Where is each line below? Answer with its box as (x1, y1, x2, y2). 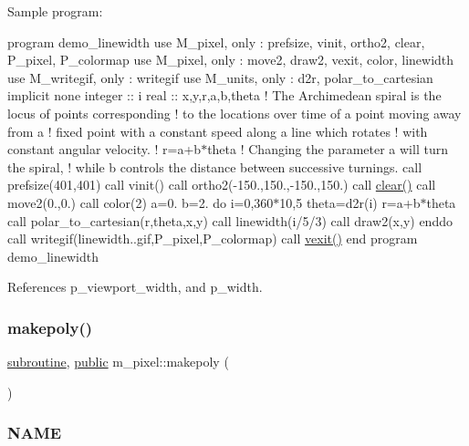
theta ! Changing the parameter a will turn (207, 140, 448, 159)
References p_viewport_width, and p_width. (7, 277, 263, 296)
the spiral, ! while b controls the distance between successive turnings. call (7, 157, 422, 176)
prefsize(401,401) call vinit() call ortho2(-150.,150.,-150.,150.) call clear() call (7, 175, 436, 194)
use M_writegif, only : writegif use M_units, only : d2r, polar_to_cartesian (7, 67, 433, 87)
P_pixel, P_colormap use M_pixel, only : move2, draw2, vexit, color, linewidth (7, 50, 454, 69)
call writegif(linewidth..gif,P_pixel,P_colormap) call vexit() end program (7, 229, 418, 248)
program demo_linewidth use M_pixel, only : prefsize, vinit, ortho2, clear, (7, 32, 425, 51)
